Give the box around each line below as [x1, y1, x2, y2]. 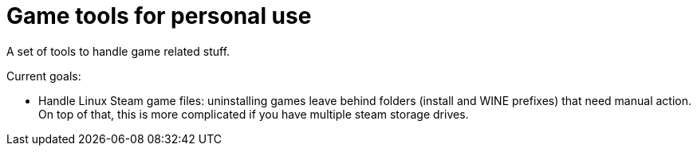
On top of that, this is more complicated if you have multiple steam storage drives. [38, 107, 469, 121]
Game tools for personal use [6, 2, 312, 29]
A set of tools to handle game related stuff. [6, 44, 230, 58]
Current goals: [6, 68, 81, 83]
